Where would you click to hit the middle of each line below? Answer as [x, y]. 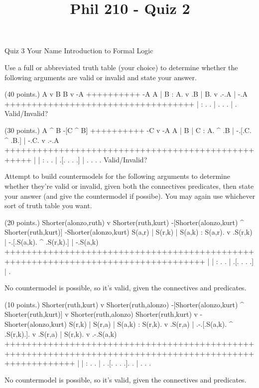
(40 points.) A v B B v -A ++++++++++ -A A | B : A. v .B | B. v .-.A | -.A [126, 94]
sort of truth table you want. [48, 205]
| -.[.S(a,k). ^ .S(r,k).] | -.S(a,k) [52, 241]
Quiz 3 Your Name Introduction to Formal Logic [79, 51]
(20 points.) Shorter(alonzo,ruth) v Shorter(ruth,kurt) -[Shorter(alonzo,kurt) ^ [124, 222]
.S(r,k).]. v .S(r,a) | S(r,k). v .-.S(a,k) [61, 333]
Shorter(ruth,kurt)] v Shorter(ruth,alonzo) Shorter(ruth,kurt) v [101, 314]
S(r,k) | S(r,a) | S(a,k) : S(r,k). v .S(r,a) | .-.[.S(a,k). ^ [151, 324]
